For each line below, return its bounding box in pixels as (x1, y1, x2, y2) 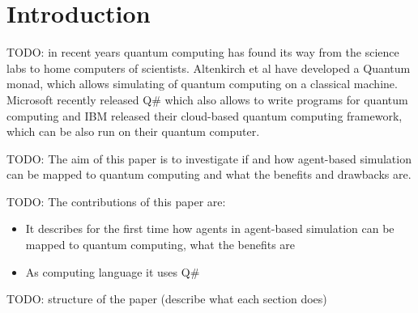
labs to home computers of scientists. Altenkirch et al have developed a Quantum (6, 59, 411, 76)
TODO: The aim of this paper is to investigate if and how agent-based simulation (6, 150, 412, 167)
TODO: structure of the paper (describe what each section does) (6, 290, 327, 307)
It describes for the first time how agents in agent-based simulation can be (25, 220, 395, 237)
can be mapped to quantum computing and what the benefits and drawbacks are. (6, 166, 412, 183)
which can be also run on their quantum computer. (6, 123, 260, 140)
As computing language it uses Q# (25, 263, 200, 280)
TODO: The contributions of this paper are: (6, 192, 226, 209)
